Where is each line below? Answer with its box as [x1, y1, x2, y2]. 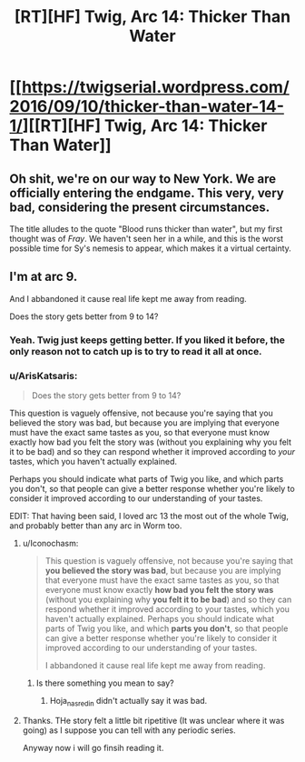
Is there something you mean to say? [35, 677, 174, 688]
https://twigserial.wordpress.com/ [21, 77, 290, 97]
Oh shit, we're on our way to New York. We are [9, 171, 277, 186]
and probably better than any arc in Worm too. [9, 520, 182, 531]
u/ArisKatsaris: [9, 369, 78, 382]
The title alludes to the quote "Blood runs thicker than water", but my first [9, 224, 283, 234]
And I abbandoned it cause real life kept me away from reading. [9, 293, 247, 304]
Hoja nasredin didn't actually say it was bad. [49, 696, 208, 708]
